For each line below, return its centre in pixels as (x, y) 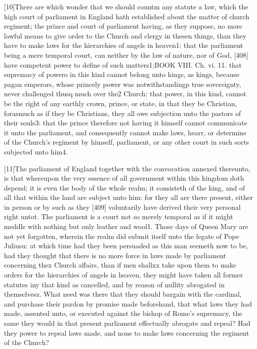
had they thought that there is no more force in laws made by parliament (115, 255)
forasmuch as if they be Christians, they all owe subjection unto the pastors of (123, 113)
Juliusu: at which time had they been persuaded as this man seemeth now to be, (126, 246)
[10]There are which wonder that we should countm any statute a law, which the (126, 6)
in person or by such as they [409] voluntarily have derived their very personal (122, 207)
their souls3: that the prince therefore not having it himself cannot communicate (126, 123)
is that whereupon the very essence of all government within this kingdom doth (124, 178)
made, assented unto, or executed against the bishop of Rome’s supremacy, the (123, 313)
